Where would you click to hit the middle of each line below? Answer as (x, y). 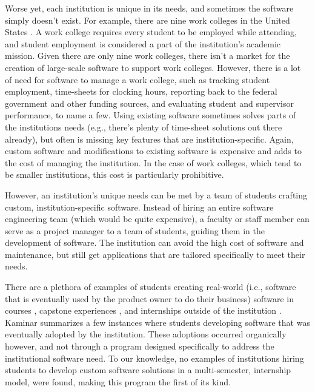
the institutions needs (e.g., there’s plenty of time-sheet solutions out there (144, 127)
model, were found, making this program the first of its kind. (118, 381)
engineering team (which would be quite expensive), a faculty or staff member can (157, 219)
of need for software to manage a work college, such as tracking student (138, 79)
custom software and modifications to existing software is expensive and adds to (153, 151)
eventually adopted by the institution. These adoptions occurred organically (146, 334)
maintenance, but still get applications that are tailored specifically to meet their (155, 254)
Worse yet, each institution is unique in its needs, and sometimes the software (149, 8)
